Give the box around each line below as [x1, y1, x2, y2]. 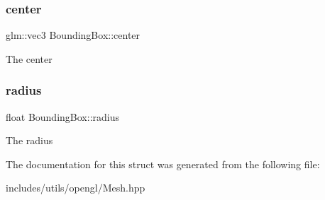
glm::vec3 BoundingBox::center [6, 28, 141, 42]
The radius [6, 133, 53, 148]
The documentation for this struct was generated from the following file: [6, 156, 320, 171]
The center [6, 51, 53, 66]
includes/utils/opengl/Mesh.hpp [6, 180, 145, 195]
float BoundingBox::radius [6, 109, 119, 124]
